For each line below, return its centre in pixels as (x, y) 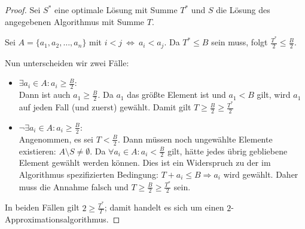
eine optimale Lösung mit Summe (116, 10)
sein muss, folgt (240, 42)
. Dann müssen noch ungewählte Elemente (195, 139)
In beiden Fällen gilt (42, 207)
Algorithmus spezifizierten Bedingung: (89, 174)
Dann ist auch (45, 95)
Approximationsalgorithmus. (57, 219)
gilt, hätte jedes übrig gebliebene (228, 151)
